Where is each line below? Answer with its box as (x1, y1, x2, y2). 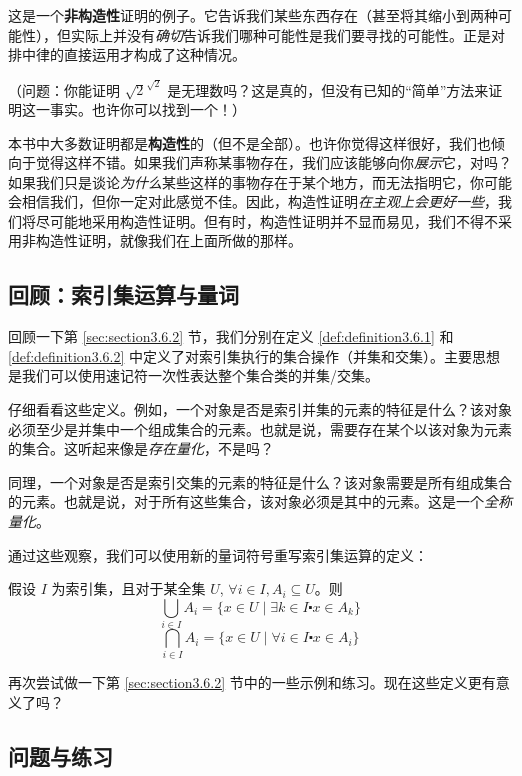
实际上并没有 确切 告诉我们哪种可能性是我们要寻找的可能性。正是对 (70, 24, 505, 45)
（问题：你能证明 (8, 79, 120, 100)
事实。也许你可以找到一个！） (49, 98, 246, 119)
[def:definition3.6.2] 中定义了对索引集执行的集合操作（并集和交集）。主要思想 (8, 345, 500, 366)
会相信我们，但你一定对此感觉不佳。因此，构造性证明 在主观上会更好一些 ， (8, 191, 498, 212)
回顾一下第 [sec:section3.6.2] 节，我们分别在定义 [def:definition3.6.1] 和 (8, 326, 454, 347)
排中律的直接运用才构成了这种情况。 (8, 44, 246, 65)
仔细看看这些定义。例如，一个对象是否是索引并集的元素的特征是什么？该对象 (8, 399, 512, 420)
